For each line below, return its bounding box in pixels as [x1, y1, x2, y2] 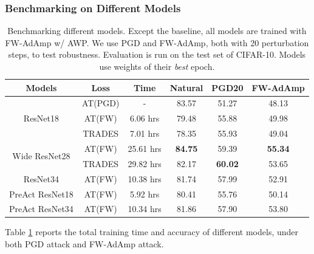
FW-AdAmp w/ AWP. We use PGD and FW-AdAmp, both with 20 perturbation [5, 36, 309, 49]
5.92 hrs [129, 187, 160, 200]
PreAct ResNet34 [9, 202, 73, 215]
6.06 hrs [129, 112, 160, 125]
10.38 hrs [128, 172, 162, 185]
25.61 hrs [128, 142, 162, 154]
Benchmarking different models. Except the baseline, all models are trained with [7, 24, 307, 37]
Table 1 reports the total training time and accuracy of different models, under [5, 225, 299, 238]
